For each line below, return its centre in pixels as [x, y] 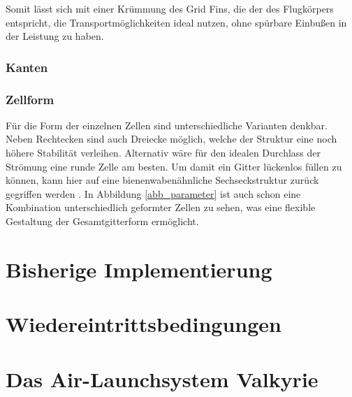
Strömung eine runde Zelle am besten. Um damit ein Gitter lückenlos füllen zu [174, 166]
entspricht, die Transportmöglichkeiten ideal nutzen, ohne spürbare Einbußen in [176, 22]
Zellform [30, 99]
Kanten [27, 67]
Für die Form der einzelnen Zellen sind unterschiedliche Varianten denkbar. [167, 125]
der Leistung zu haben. [55, 36]
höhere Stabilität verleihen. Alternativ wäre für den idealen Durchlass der [163, 153]
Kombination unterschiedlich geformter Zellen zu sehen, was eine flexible [161, 207]
